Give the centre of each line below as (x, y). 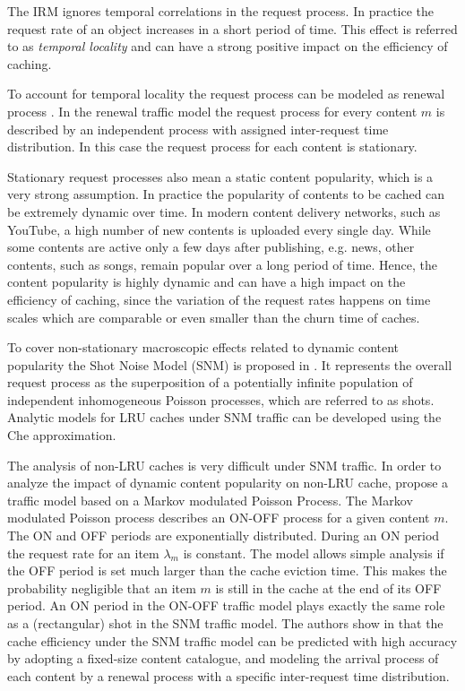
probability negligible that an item (102, 587)
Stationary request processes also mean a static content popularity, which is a (220, 176)
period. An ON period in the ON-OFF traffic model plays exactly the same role (226, 605)
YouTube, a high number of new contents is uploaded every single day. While (219, 229)
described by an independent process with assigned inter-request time (198, 129)
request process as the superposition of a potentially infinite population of (210, 382)
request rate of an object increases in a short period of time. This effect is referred (232, 28)
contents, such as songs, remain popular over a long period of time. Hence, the (223, 264)
